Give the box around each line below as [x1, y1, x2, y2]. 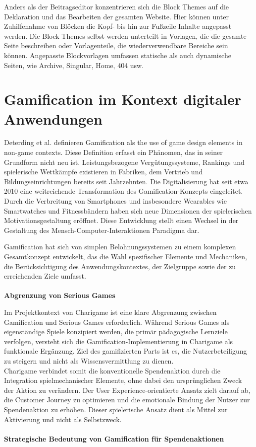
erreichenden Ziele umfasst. [4, 271, 86, 281]
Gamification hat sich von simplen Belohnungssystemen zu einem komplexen [4, 241, 236, 252]
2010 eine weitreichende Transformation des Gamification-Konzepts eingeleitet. [4, 186, 243, 196]
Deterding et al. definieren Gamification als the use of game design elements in [4, 137, 243, 148]
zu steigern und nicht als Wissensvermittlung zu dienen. [4, 355, 174, 366]
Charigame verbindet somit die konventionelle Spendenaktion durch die [4, 365, 220, 375]
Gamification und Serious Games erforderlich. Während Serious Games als [4, 316, 230, 327]
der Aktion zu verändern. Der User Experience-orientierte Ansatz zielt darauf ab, [4, 384, 251, 395]
